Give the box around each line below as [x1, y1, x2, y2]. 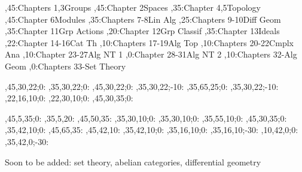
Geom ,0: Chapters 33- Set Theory [5, 59, 126, 72]
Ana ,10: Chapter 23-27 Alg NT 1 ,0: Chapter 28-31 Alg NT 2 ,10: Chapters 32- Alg [5, 48, 297, 61]
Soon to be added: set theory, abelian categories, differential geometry [5, 155, 261, 168]
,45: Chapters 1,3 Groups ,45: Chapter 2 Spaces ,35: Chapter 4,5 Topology [5, 1, 261, 13]
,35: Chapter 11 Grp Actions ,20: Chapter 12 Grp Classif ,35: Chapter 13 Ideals [5, 25, 280, 37]
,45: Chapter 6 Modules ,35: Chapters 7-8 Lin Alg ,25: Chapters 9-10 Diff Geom [5, 13, 281, 25]
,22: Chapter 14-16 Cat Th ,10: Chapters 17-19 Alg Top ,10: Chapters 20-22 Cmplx [5, 36, 294, 49]
